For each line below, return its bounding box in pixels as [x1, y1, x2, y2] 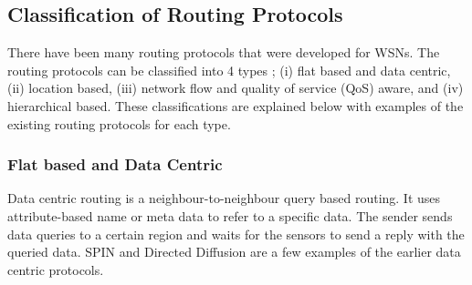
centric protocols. [7, 260, 104, 279]
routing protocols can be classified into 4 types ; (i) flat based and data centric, [7, 60, 451, 79]
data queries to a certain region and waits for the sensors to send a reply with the [7, 224, 465, 243]
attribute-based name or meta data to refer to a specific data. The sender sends [7, 206, 453, 225]
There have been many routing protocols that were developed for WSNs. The [7, 43, 440, 62]
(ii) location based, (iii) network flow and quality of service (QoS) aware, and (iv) [7, 78, 464, 97]
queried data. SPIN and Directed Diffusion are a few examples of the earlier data [7, 242, 461, 261]
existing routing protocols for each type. [7, 114, 231, 133]
